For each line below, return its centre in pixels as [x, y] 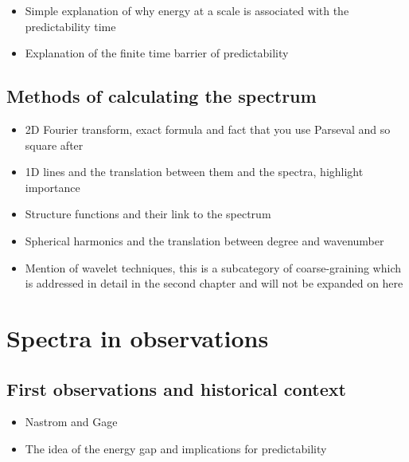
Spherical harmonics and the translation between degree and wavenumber [204, 240]
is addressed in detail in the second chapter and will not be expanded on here [214, 283]
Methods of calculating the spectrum [162, 96]
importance [53, 187]
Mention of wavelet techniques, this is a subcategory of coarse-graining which [213, 267]
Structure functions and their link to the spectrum [148, 214]
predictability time [70, 26]
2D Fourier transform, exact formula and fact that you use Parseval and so [208, 129]
